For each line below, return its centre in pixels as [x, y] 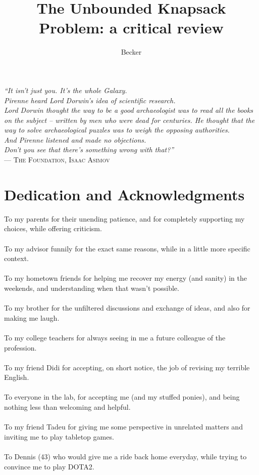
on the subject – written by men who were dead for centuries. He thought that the [129, 120]
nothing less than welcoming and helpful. [67, 407]
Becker [131, 52]
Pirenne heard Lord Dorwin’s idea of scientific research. [90, 100]
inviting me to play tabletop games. [59, 436]
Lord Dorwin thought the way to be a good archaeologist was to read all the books [129, 110]
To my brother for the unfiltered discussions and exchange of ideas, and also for [127, 308]
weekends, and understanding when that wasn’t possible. [92, 288]
